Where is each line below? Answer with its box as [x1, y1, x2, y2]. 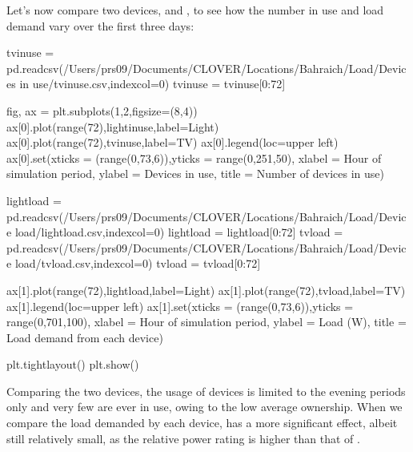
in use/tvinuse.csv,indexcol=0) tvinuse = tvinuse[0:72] [19, 75, 286, 92]
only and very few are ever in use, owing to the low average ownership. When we [6, 398, 403, 415]
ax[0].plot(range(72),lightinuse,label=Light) [6, 118, 219, 135]
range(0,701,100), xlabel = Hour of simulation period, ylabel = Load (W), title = [6, 313, 407, 330]
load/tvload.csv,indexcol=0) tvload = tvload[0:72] [14, 255, 261, 272]
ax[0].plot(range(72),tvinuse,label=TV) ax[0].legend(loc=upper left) [6, 134, 339, 151]
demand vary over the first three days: [6, 17, 194, 34]
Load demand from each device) [6, 329, 163, 345]
